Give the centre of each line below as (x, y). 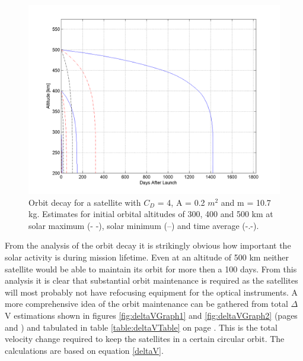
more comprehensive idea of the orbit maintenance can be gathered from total (146, 304)
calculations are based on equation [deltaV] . (84, 350)
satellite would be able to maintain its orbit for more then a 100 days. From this (151, 269)
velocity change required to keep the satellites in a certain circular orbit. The (145, 339)
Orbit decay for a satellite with (85, 202)
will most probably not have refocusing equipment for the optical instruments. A (151, 292)
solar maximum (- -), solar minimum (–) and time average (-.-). (144, 225)
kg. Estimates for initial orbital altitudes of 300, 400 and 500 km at (151, 214)
